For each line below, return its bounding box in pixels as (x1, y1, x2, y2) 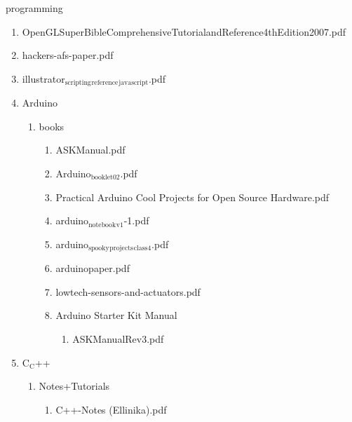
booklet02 (90, 174, 120, 182)
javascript (119, 79, 149, 87)
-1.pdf (123, 213, 149, 228)
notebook (88, 221, 116, 229)
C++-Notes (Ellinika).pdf (55, 402, 167, 416)
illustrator (22, 71, 65, 86)
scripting (65, 79, 91, 87)
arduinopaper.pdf (55, 261, 130, 275)
